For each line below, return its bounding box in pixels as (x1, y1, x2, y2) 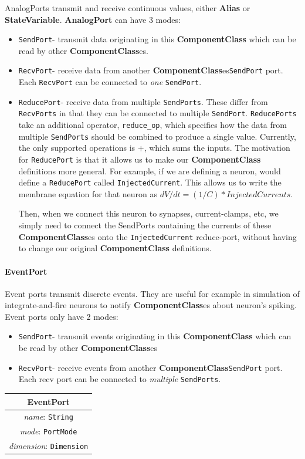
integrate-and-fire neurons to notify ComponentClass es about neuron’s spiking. (5, 299, 297, 311)
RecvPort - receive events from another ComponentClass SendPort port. (18, 361, 283, 373)
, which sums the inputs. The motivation (144, 141, 290, 154)
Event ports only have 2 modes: (5, 310, 118, 322)
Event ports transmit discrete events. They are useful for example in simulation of (5, 287, 300, 299)
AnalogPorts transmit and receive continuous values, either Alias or (5, 2, 250, 14)
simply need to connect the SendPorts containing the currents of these (18, 219, 272, 231)
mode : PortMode (19, 425, 77, 437)
